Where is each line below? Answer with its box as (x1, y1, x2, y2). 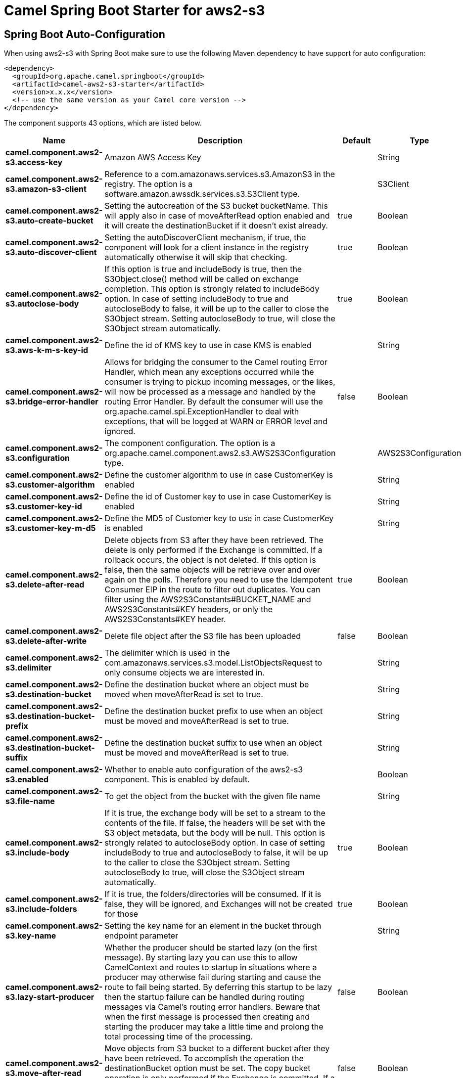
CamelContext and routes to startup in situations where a (104, 962, 317, 973)
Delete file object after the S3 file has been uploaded (104, 631, 301, 641)
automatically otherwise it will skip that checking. (104, 252, 287, 263)
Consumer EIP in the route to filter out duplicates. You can (104, 584, 321, 595)
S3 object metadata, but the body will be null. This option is (104, 828, 325, 838)
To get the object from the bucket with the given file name (104, 791, 321, 802)
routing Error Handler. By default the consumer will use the (104, 397, 323, 407)
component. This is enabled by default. (104, 774, 250, 785)
